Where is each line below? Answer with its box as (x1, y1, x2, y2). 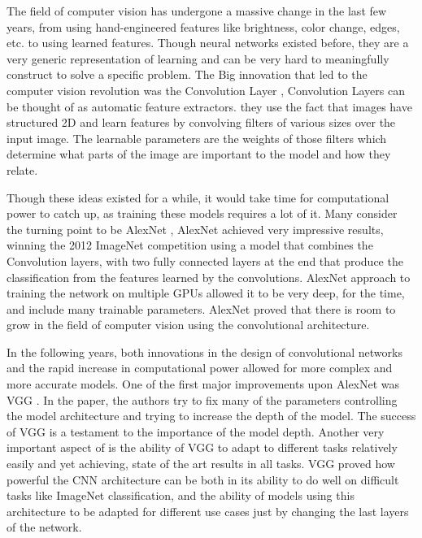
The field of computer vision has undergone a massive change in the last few (7, 2, 387, 19)
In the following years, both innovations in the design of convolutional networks (7, 343, 402, 360)
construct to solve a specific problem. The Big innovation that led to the (7, 66, 368, 83)
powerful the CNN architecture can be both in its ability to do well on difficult (7, 471, 399, 488)
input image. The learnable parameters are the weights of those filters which (7, 129, 387, 146)
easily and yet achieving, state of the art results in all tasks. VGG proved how (7, 455, 395, 472)
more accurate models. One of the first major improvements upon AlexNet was (7, 375, 400, 393)
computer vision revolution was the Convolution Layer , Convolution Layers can (7, 81, 406, 98)
